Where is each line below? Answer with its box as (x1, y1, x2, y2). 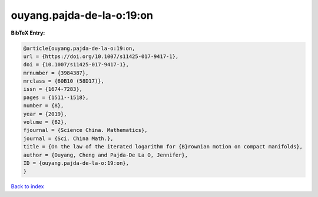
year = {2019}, (23, 110, 67, 117)
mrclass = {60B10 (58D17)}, (23, 78, 104, 84)
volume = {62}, (23, 119, 67, 125)
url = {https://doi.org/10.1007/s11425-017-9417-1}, (23, 53, 179, 60)
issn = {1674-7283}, (23, 86, 82, 93)
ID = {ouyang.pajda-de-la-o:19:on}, (23, 160, 130, 167)
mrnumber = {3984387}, (23, 69, 89, 76)
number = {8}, (23, 103, 64, 109)
